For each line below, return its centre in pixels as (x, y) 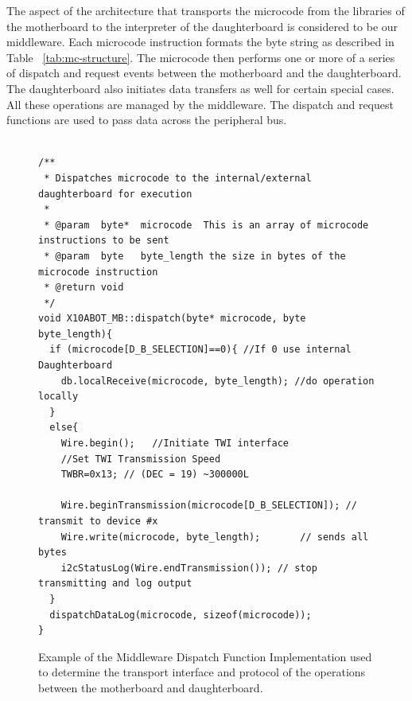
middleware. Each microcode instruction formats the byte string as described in (200, 42)
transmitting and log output (115, 584)
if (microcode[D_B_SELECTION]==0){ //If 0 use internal (200, 350)
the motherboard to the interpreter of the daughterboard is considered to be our (202, 26)
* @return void (84, 288)
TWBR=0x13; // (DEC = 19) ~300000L (155, 475)
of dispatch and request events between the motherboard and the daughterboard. (204, 73)
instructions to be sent (104, 241)
